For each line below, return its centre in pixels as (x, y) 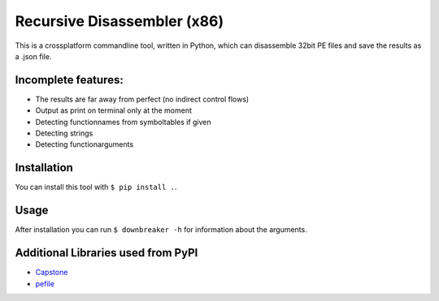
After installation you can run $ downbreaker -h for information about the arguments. (161, 230)
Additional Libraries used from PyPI (106, 253)
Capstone (52, 273)
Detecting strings (64, 133)
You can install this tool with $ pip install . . (96, 187)
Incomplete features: (69, 80)
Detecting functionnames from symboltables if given (123, 122)
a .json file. (33, 56)
